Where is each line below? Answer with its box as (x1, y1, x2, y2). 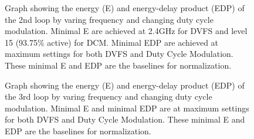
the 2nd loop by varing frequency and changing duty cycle (5, 13, 214, 25)
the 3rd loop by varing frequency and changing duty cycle (5, 90, 212, 103)
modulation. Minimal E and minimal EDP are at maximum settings (5, 101, 249, 114)
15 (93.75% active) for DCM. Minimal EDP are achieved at (5, 36, 219, 48)
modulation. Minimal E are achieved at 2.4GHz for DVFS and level (5, 25, 248, 37)
